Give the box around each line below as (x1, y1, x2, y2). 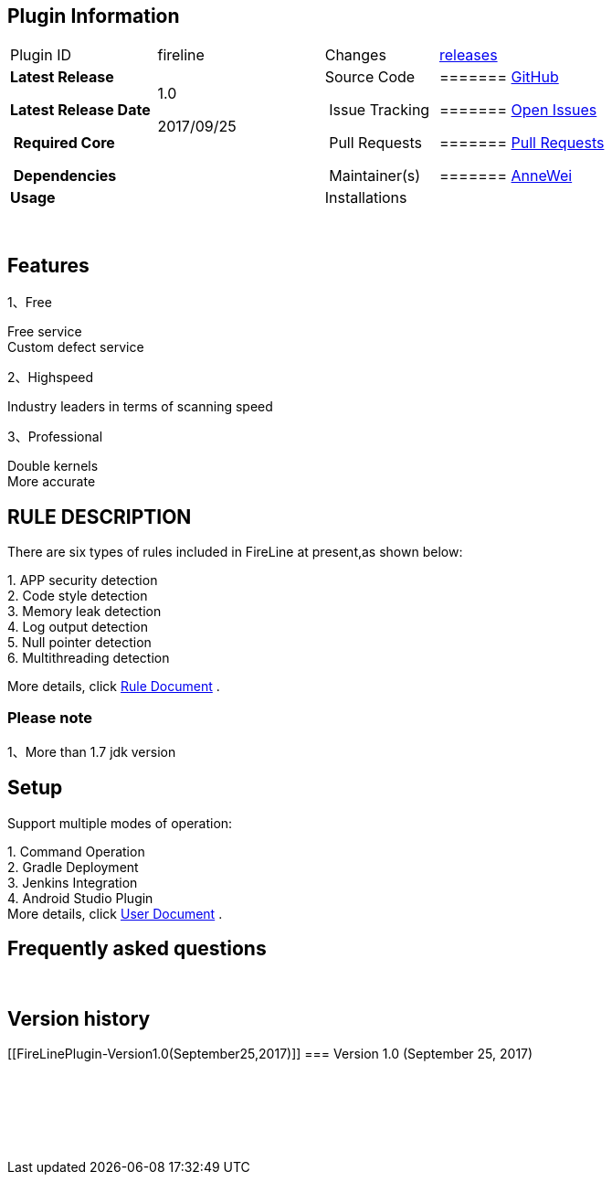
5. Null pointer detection (7, 634, 152, 651)
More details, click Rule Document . (7, 678, 220, 695)
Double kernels (7, 458, 99, 474)
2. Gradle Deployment (7, 858, 139, 875)
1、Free (7, 294, 52, 311)
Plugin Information (7, 5, 180, 27)
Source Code (324, 68, 416, 87)
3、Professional (7, 429, 103, 445)
